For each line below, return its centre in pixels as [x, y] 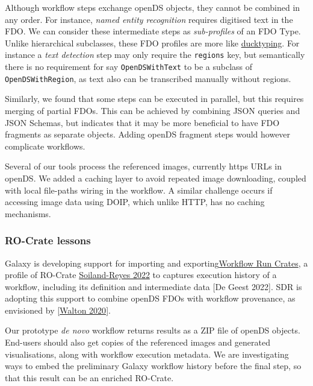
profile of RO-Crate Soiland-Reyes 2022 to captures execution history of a [141, 275]
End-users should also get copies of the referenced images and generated [138, 342]
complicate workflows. [45, 146]
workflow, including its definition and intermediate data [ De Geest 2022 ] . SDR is [153, 286]
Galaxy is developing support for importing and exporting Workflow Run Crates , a [156, 263]
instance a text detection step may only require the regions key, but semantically [155, 55]
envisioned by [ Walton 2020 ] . [58, 310]
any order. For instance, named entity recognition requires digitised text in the [149, 19]
